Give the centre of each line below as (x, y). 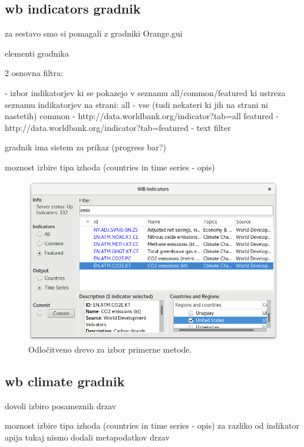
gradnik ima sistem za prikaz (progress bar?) (85, 147)
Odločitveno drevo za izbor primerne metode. (110, 349)
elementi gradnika (37, 53)
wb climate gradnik (65, 381)
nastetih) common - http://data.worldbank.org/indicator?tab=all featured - (142, 116)
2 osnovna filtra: (34, 73)
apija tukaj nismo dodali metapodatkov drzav (87, 437)
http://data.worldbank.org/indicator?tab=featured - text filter (118, 127)
